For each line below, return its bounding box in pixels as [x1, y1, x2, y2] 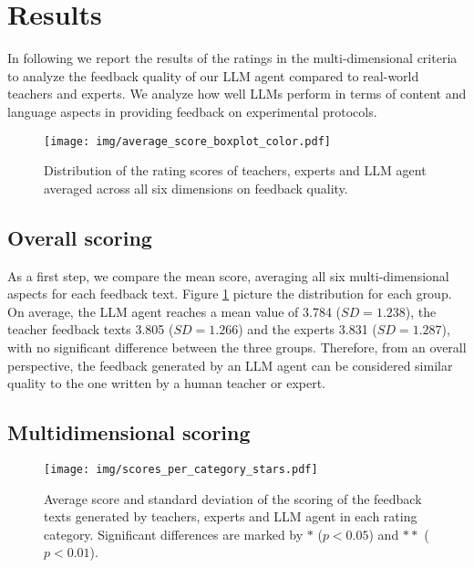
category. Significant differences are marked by [44, 524, 304, 543]
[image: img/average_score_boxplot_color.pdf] [44, 134, 331, 148]
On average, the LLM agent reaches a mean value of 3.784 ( [7, 301, 342, 321]
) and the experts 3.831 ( [238, 320, 377, 339]
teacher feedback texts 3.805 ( [7, 320, 174, 339]
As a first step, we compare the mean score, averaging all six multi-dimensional [7, 266, 449, 285]
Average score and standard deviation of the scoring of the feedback [44, 489, 422, 508]
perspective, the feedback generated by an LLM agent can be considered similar [7, 355, 453, 374]
